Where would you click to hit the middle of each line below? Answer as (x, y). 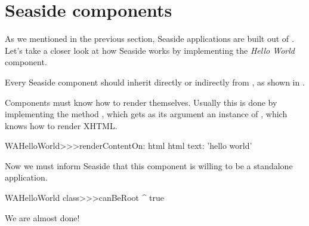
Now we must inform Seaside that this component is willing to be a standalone (149, 165)
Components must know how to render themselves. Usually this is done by (141, 102)
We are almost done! (42, 217)
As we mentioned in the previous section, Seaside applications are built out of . (150, 39)
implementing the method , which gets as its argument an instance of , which (146, 114)
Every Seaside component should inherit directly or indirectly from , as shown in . (155, 82)
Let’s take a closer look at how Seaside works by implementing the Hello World (150, 50)
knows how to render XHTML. (61, 125)
